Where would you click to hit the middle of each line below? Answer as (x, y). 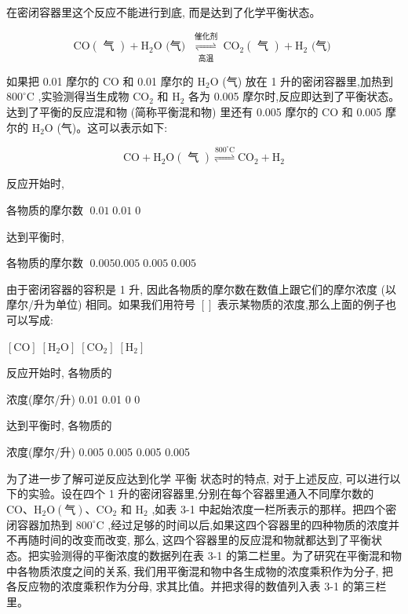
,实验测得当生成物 (84, 96)
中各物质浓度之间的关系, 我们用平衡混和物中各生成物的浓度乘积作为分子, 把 (200, 570)
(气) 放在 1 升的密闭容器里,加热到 (308, 80)
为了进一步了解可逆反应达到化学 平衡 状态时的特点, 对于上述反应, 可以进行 (198, 478)
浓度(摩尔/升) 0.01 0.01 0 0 (73, 398)
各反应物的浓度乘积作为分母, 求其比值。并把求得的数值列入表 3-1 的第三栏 (197, 586)
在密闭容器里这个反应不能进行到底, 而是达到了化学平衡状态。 (164, 12)
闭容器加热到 (39, 524)
